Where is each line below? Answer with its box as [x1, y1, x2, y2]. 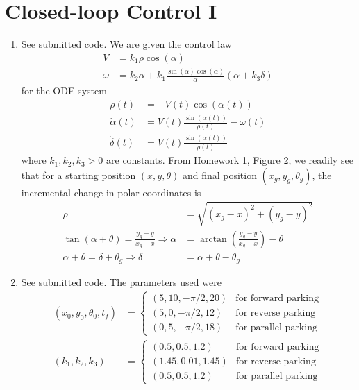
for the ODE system [21, 83, 107, 97]
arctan [199, 234, 227, 244]
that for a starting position [21, 167, 136, 182]
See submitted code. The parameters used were [21, 275, 222, 289]
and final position [182, 167, 257, 182]
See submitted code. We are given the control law [21, 37, 232, 51]
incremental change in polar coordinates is [21, 185, 201, 199]
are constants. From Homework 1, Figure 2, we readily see [106, 153, 353, 167]
